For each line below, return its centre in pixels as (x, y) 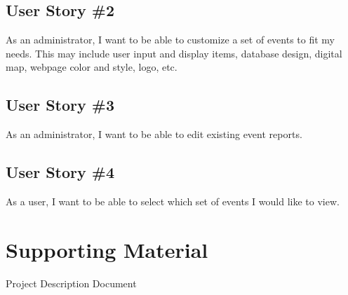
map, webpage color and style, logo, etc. (92, 67)
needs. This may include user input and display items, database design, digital (174, 53)
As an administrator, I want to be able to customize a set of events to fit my (170, 40)
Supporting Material (107, 249)
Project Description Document (71, 283)
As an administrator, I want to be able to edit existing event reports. (154, 134)
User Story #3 (60, 105)
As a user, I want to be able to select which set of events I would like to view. (173, 201)
